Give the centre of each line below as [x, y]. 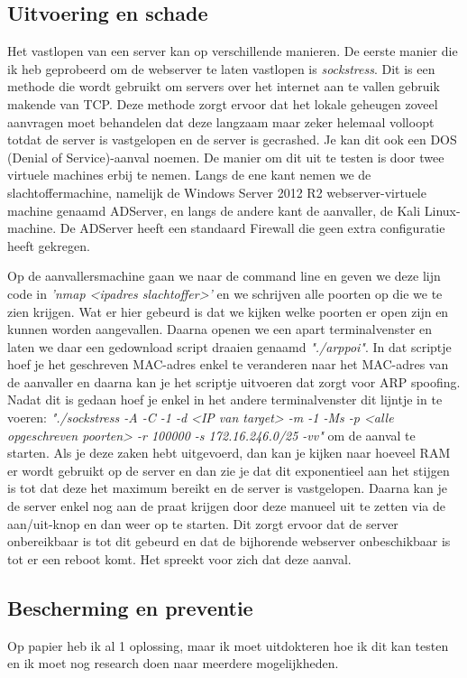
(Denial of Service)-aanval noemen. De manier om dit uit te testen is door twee [226, 157]
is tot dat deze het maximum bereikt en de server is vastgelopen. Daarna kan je [227, 488]
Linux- [442, 210]
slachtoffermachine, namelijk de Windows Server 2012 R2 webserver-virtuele [217, 192]
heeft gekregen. [49, 245]
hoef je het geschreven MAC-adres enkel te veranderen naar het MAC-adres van [228, 364]
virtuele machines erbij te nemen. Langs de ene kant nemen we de [189, 175]
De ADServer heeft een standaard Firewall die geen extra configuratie [252, 228]
